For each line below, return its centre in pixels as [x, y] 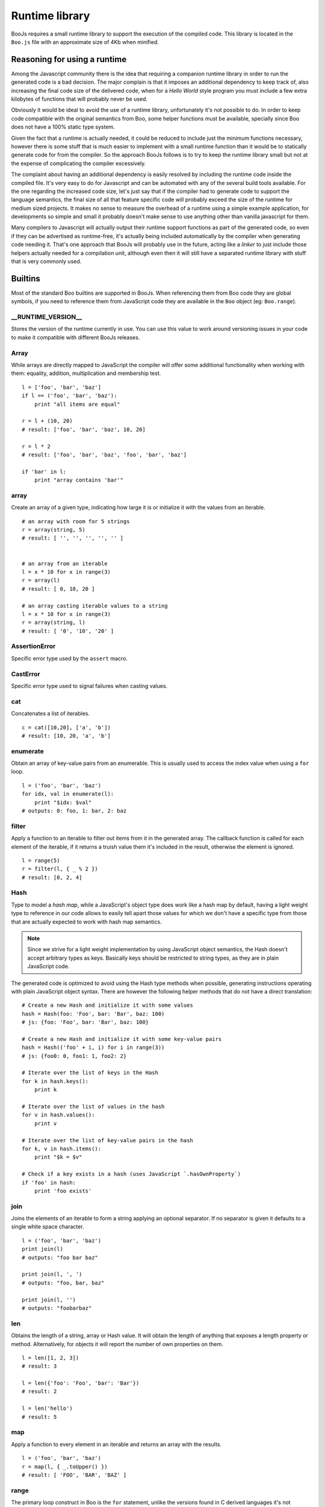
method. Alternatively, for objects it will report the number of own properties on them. [117, 1344]
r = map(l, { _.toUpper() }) [65, 1467]
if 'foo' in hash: [49, 1182]
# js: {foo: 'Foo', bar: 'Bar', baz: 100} [85, 1022]
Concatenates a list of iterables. [51, 714]
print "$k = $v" [58, 1157]
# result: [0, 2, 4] [52, 877]
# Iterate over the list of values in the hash [93, 1107]
